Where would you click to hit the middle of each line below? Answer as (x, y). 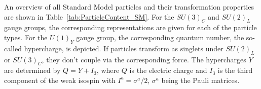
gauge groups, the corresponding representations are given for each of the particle (130, 27)
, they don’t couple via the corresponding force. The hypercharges (144, 59)
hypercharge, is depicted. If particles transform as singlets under (124, 48)
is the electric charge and (168, 70)
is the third (235, 70)
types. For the (26, 37)
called (13, 48)
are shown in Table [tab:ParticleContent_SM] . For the (89, 16)
